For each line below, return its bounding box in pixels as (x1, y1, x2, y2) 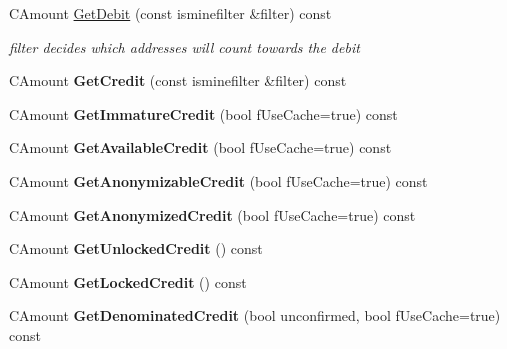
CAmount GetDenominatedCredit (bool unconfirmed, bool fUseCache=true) (9, 305, 501, 326)
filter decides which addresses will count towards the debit (9, 36, 360, 57)
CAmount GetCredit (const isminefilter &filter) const (9, 70, 347, 91)
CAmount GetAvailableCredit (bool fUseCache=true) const (9, 137, 392, 158)
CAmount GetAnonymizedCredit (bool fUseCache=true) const (9, 204, 416, 225)
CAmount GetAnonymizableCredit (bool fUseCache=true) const (9, 170, 428, 191)
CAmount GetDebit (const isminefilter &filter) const (9, 3, 332, 23)
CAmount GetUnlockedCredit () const (9, 238, 263, 259)
